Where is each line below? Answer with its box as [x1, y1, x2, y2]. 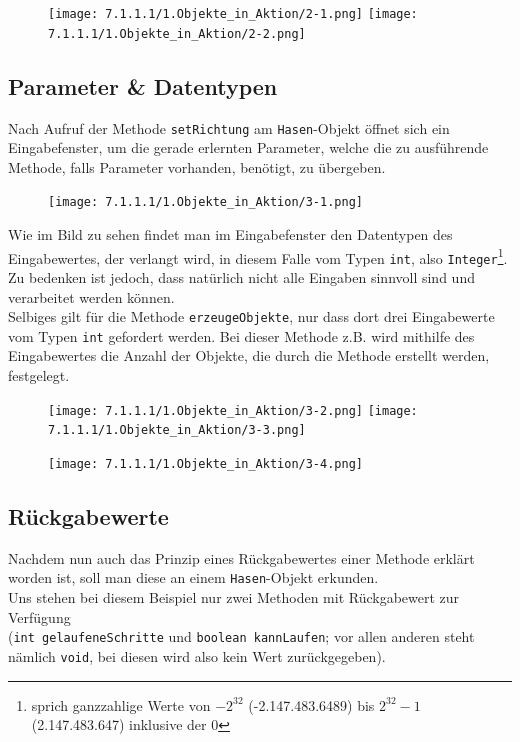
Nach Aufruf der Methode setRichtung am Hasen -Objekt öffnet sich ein [8, 117, 450, 138]
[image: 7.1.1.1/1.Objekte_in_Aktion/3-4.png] [48, 456, 363, 471]
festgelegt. [8, 365, 70, 386]
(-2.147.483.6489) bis [248, 694, 375, 715]
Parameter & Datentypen [8, 70, 278, 101]
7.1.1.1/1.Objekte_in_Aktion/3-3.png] [48, 423, 306, 438]
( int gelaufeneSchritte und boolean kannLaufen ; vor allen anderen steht [8, 626, 475, 647]
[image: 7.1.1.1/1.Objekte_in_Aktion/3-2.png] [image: [48, 403, 418, 418]
